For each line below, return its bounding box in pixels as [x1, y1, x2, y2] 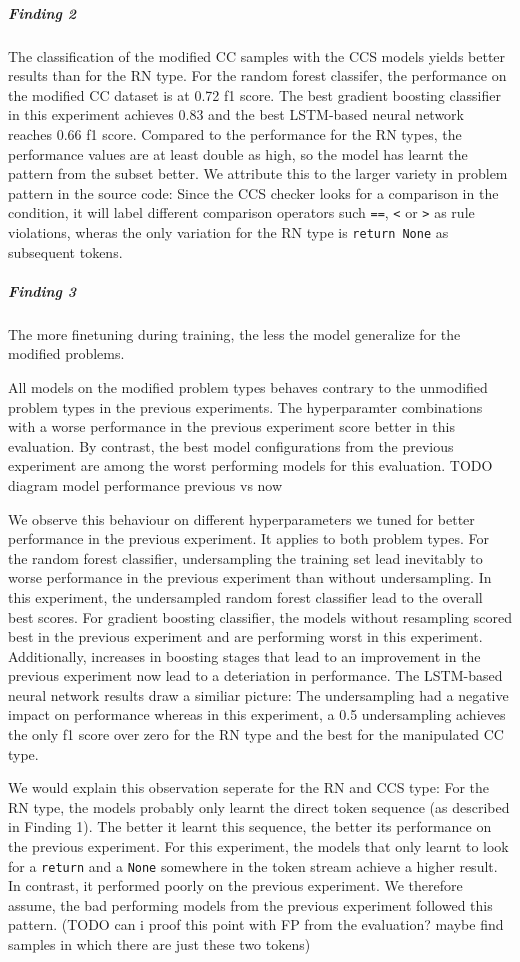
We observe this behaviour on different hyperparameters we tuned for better [8, 508, 475, 529]
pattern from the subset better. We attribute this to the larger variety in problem [8, 163, 508, 184]
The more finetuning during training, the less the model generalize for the [8, 323, 461, 344]
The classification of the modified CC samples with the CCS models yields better [8, 45, 506, 66]
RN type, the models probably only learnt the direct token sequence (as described [8, 796, 510, 817]
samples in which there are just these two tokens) [8, 934, 311, 955]
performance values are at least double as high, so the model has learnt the [8, 143, 468, 164]
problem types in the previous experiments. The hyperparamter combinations [8, 396, 483, 417]
